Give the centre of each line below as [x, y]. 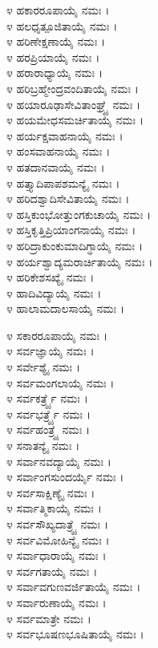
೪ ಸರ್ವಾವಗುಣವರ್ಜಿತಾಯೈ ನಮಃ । [74, 587]
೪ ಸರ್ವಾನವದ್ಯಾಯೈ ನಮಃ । [59, 461]
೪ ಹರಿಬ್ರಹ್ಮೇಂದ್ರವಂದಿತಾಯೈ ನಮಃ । [73, 88]
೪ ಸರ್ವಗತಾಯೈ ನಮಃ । [52, 571]
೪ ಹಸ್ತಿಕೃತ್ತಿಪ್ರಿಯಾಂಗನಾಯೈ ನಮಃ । [71, 230]
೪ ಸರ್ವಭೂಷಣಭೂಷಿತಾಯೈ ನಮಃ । [75, 634]
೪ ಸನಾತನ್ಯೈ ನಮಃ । [43, 445]
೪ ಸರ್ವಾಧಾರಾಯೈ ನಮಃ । [57, 555]
